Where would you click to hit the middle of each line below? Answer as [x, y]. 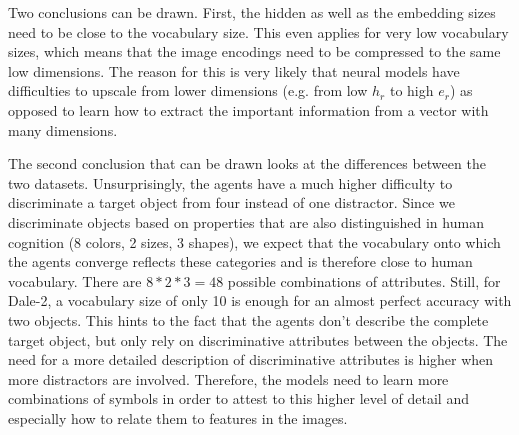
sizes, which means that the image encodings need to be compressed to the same [254, 51]
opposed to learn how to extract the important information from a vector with [248, 109]
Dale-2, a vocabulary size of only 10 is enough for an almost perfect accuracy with [260, 300]
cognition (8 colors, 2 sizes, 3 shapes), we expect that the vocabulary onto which [254, 241]
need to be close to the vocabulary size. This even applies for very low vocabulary [258, 31]
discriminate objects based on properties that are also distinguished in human [246, 221]
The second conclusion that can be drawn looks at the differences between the [247, 163]
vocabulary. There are [75, 280]
